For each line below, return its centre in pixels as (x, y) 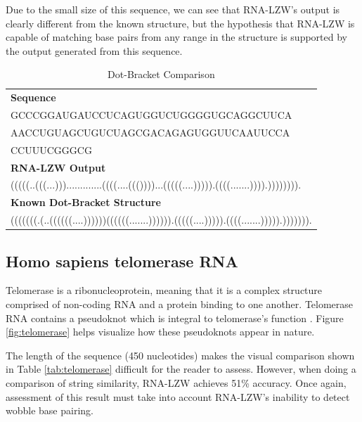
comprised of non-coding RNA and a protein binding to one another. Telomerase (180, 304)
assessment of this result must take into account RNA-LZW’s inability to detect (178, 396)
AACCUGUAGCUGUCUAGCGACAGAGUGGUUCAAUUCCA (150, 132)
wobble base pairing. (50, 410)
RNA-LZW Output (58, 167)
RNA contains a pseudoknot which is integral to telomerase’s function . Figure (175, 318)
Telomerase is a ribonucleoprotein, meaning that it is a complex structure (164, 290)
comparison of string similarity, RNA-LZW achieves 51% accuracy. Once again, (176, 382)
